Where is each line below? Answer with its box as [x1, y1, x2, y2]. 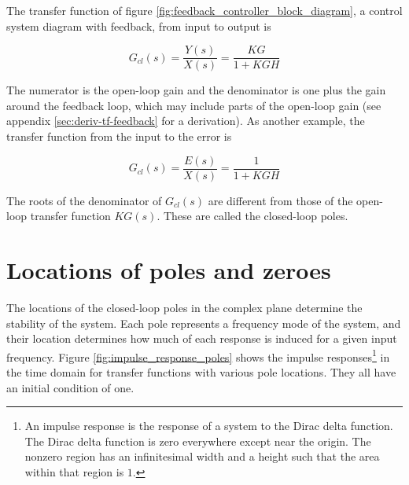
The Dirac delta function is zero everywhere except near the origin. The [24, 432, 371, 449]
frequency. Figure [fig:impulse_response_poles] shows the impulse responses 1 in [6, 346, 390, 365]
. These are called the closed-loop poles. [157, 208, 348, 224]
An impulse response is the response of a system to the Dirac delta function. [24, 417, 393, 434]
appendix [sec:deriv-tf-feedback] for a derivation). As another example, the [6, 112, 365, 129]
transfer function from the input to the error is [6, 128, 232, 145]
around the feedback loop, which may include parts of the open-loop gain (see [6, 97, 381, 113]
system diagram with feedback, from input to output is [6, 17, 271, 34]
